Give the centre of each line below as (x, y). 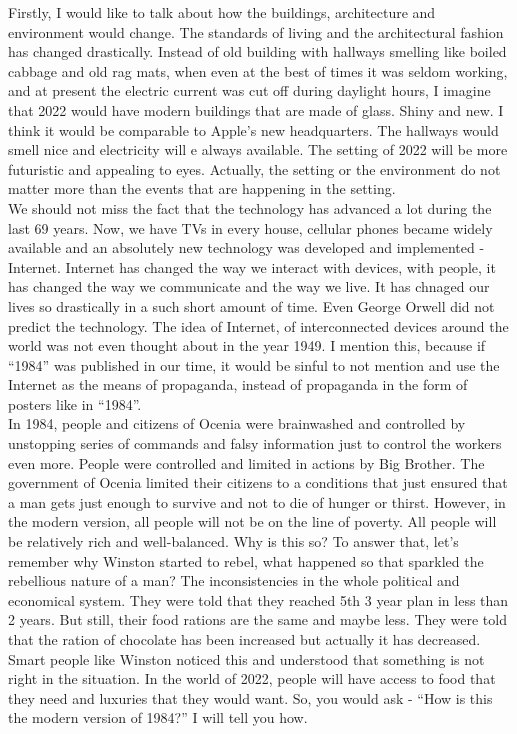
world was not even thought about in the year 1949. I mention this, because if (247, 345)
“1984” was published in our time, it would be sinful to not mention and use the (254, 364)
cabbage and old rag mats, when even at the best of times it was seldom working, (258, 70)
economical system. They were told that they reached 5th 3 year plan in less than (258, 599)
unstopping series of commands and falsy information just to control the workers (255, 443)
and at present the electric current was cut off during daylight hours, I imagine (249, 90)
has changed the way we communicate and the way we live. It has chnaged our (249, 286)
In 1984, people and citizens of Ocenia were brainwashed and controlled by (237, 423)
